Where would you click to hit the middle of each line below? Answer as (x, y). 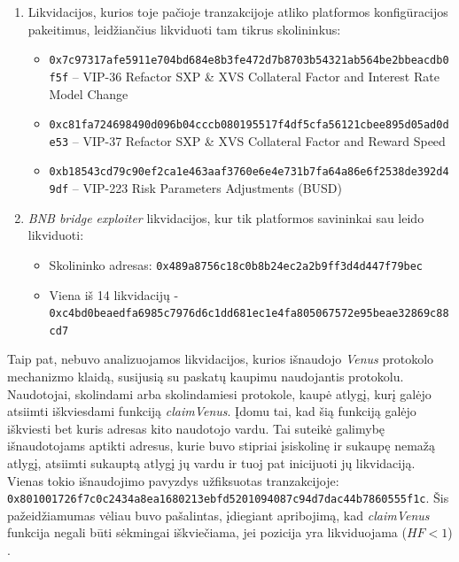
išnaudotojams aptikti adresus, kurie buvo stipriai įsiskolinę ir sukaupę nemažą (222, 446)
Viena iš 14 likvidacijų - (114, 294)
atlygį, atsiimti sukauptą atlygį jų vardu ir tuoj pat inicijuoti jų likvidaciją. (211, 463)
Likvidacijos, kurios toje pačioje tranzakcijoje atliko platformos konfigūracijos (238, 12)
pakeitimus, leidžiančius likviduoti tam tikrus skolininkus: (184, 29)
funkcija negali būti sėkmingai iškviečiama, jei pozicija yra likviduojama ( (207, 532)
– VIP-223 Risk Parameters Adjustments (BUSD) (207, 188)
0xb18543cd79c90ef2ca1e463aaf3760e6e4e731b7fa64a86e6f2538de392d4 (249, 172)
